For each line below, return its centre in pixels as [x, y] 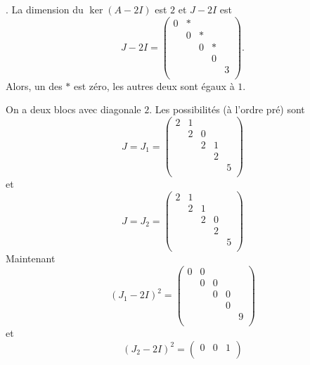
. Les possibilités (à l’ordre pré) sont [227, 109]
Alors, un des [34, 85]
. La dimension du [45, 9]
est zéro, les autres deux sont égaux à [154, 85]
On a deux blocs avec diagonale [73, 109]
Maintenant [31, 258]
